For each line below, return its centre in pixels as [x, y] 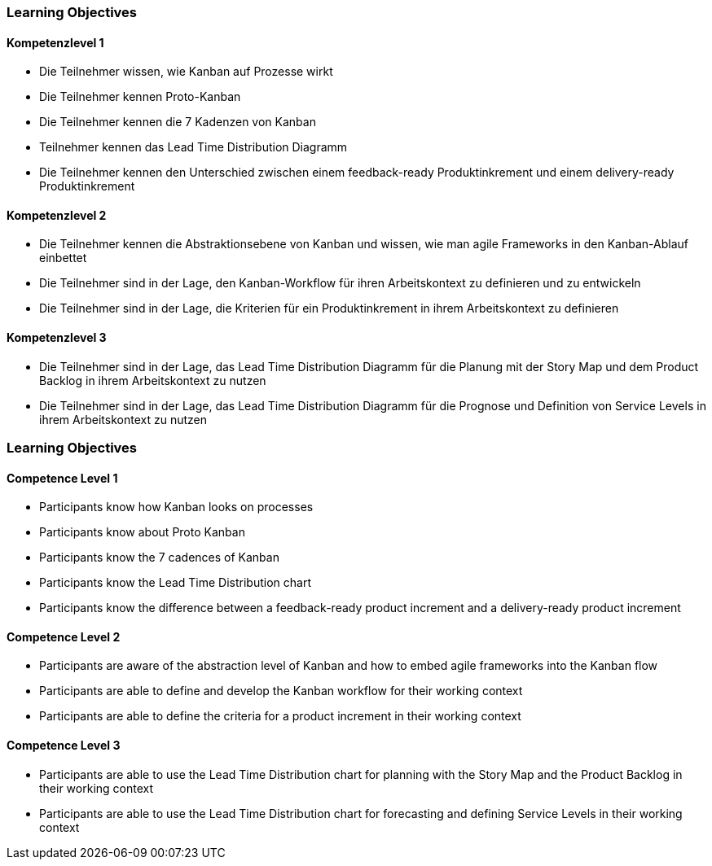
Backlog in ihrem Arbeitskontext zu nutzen [153, 380]
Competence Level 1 [62, 478]
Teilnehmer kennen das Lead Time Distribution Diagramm [193, 147]
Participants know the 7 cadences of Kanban [159, 558]
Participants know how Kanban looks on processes [176, 507]
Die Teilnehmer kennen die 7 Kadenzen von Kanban [178, 122]
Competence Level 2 [64, 636]
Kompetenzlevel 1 [55, 42]
